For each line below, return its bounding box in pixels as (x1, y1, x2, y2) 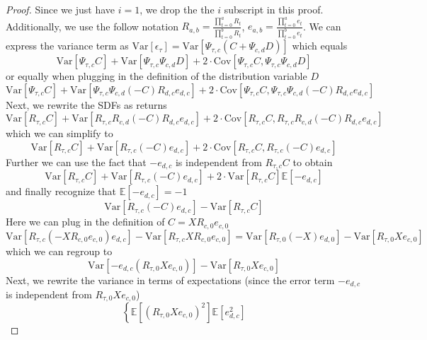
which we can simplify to (6, 126, 113, 141)
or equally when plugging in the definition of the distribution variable (6, 69, 307, 83)
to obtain (292, 155, 333, 170)
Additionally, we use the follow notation (6, 18, 178, 33)
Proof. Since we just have (6, 2, 115, 16)
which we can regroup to (6, 243, 113, 258)
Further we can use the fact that (6, 155, 147, 170)
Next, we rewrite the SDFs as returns (6, 97, 167, 112)
